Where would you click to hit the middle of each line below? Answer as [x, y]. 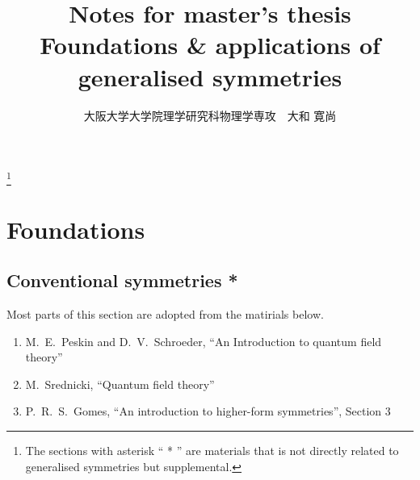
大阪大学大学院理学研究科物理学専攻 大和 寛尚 [210, 115]
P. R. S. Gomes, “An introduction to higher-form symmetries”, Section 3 [208, 411]
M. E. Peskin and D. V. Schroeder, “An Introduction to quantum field [204, 341]
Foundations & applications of [210, 45]
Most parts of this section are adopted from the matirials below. [165, 314]
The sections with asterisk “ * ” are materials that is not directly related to [212, 450]
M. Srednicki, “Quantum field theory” [120, 384]
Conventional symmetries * [122, 280]
